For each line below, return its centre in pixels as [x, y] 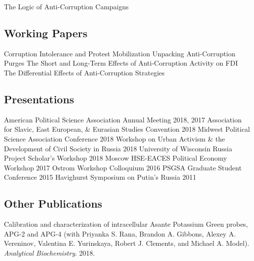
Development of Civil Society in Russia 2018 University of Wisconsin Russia [118, 148]
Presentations [39, 99]
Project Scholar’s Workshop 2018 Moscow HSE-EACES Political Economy [115, 158]
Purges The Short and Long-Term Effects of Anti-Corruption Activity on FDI [121, 63]
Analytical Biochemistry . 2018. [50, 252]
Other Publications [53, 203]
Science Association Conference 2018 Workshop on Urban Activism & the [114, 138]
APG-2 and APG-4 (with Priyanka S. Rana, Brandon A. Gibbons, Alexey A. [120, 233]
